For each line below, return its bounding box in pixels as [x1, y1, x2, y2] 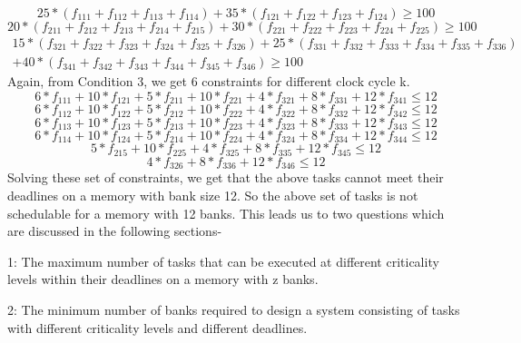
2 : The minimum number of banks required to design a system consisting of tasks [7, 299, 460, 318]
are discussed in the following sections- [7, 221, 222, 240]
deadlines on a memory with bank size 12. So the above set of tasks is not [7, 185, 418, 204]
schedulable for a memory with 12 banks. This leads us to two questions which [7, 203, 445, 222]
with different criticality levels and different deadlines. [7, 318, 308, 337]
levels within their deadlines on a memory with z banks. [7, 269, 319, 289]
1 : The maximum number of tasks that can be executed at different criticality [7, 251, 439, 270]
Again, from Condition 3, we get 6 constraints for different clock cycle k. [7, 72, 410, 91]
